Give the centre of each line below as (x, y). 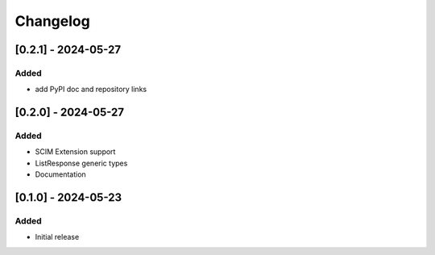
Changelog (52, 21)
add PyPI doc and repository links (91, 90)
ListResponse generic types (81, 163)
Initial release (57, 237)
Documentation (60, 174)
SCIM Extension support (75, 152)
